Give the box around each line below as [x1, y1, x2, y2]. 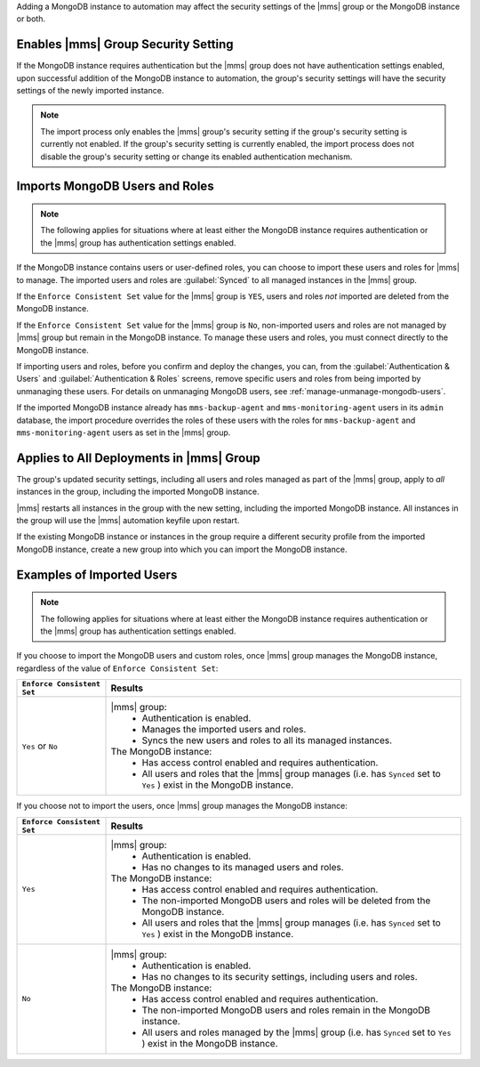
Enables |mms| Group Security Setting [16, 36, 235, 53]
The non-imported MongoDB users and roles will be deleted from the [141, 894, 431, 907]
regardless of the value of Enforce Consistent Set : [16, 663, 219, 674]
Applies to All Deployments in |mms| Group [16, 450, 261, 465]
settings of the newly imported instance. [16, 85, 164, 96]
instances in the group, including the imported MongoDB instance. [16, 486, 260, 497]
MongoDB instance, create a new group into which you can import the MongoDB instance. [16, 544, 348, 554]
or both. [16, 13, 46, 24]
